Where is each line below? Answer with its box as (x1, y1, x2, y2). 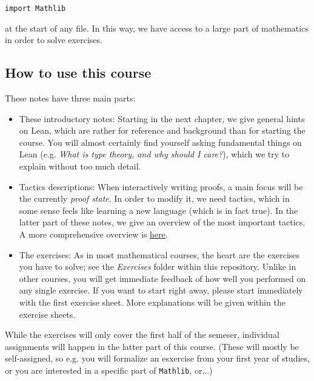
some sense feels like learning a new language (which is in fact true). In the (19, 204, 298, 216)
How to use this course (5, 63, 152, 82)
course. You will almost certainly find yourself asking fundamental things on (19, 136, 302, 148)
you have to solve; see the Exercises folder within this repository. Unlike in (19, 260, 296, 273)
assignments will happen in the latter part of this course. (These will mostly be (5, 340, 299, 352)
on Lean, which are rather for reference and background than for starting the (19, 124, 306, 137)
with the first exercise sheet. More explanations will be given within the (19, 295, 286, 308)
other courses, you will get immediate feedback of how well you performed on (19, 272, 306, 284)
